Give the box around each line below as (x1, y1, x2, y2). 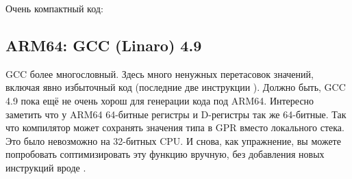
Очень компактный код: (5, 1, 103, 15)
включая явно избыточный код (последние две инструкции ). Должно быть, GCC (5, 80, 346, 94)
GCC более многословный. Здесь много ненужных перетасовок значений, (5, 66, 314, 81)
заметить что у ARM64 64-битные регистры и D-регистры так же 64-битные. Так (5, 107, 347, 121)
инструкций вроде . (5, 160, 86, 174)
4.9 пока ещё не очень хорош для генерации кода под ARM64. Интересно (5, 93, 314, 107)
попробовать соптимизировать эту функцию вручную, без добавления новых (5, 147, 325, 161)
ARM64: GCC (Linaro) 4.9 (5, 34, 202, 55)
